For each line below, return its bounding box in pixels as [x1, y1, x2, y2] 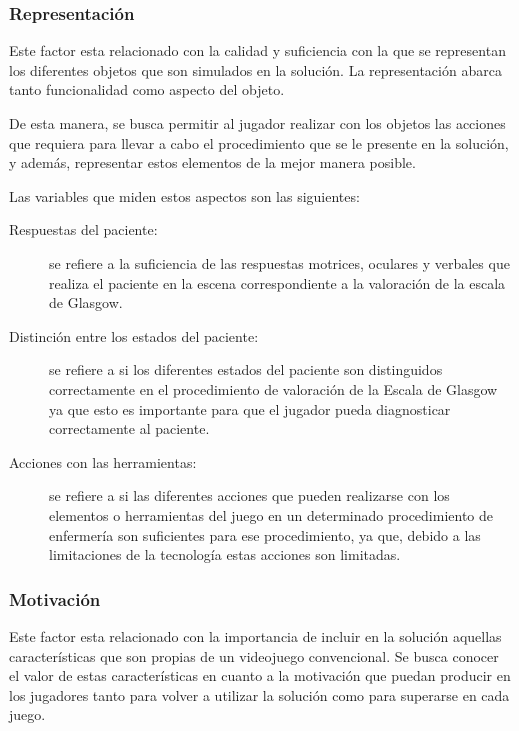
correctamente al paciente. [49, 418, 210, 439]
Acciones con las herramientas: [9, 451, 197, 472]
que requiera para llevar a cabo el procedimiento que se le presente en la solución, [9, 132, 509, 153]
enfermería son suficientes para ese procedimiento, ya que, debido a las [49, 524, 481, 545]
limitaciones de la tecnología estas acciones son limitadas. [49, 544, 401, 565]
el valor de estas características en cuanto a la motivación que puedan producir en [9, 665, 511, 686]
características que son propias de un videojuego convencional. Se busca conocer [9, 645, 499, 666]
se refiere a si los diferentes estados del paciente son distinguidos [49, 359, 443, 380]
